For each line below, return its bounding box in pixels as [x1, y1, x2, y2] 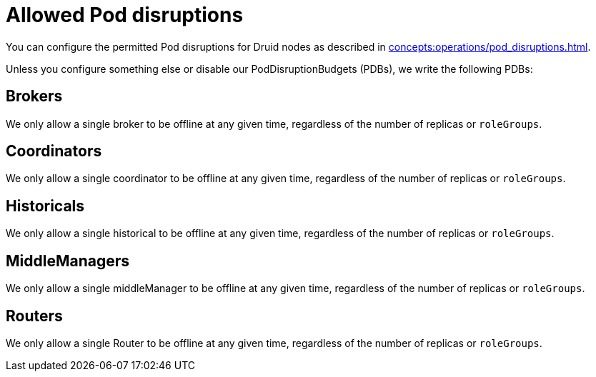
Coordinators [6, 142, 102, 161]
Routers [6, 306, 63, 325]
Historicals [6, 196, 85, 215]
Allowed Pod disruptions [6, 3, 244, 27]
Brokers [6, 87, 63, 106]
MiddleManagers [6, 251, 130, 270]
